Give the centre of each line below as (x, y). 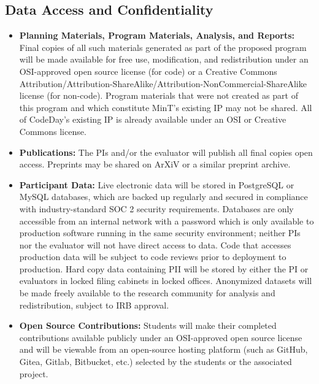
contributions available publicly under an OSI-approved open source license (161, 337)
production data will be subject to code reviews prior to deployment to (153, 257)
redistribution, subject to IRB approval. (94, 305)
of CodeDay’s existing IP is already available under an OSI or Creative (153, 119)
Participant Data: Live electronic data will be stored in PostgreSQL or (157, 184)
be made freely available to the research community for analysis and (147, 293)
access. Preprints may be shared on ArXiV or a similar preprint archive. (155, 164)
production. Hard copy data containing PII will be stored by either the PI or (164, 268)
